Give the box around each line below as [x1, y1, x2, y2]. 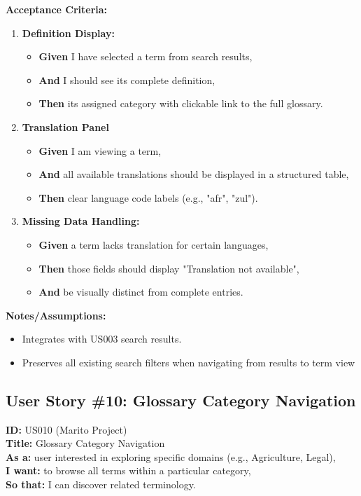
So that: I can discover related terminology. [6, 477, 196, 492]
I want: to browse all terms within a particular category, [6, 463, 251, 478]
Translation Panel [22, 119, 109, 134]
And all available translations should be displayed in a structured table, [38, 167, 349, 181]
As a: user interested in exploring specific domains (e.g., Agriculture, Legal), [6, 449, 336, 464]
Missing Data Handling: [22, 214, 140, 228]
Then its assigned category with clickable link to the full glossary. [38, 96, 323, 111]
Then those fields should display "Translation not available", [38, 261, 299, 275]
